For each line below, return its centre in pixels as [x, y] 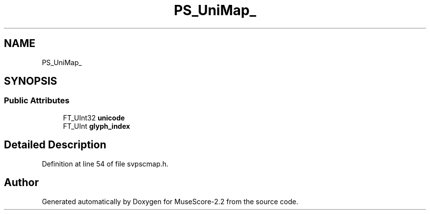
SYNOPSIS [31, 81]
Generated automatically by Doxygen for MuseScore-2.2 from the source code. [170, 201]
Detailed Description [55, 145]
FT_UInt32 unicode [94, 118]
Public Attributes [37, 101]
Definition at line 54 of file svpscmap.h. [105, 164]
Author [21, 183]
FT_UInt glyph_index [96, 126]
